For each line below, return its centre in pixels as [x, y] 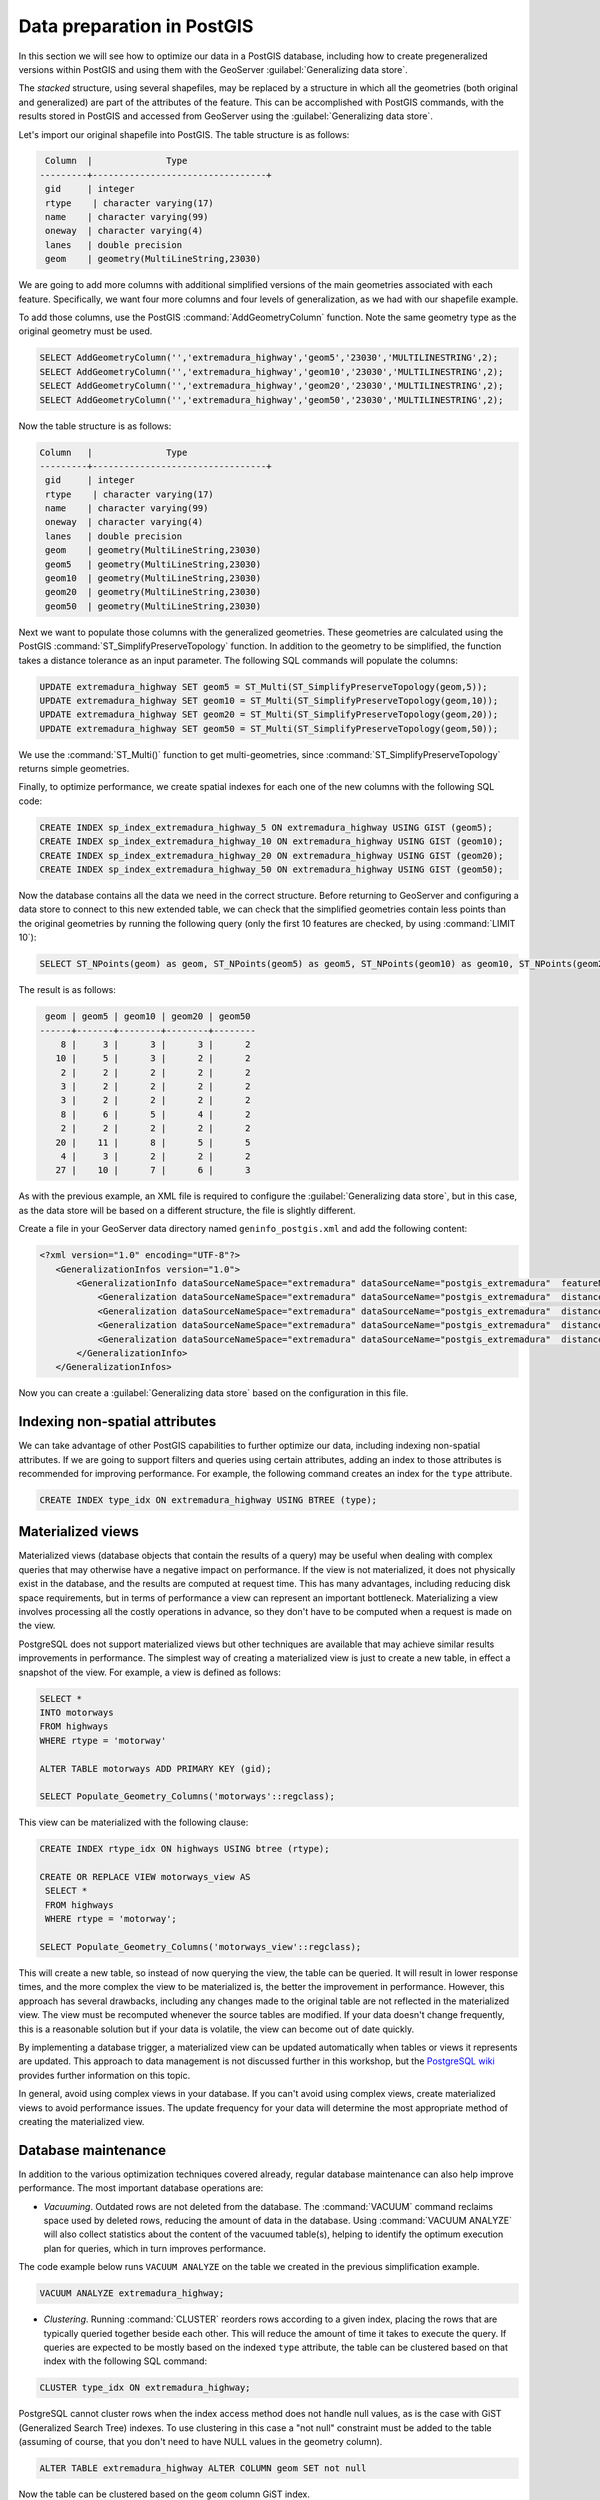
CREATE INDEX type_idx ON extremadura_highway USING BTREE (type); [208, 1499]
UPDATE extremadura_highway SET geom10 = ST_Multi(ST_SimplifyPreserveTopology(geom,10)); [269, 700]
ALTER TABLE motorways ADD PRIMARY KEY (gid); [155, 1768]
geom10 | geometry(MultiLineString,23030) [153, 578]
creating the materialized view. [81, 2121]
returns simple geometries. [74, 769]
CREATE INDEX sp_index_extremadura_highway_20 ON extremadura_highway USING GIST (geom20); [271, 855]
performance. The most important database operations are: [141, 2188]
